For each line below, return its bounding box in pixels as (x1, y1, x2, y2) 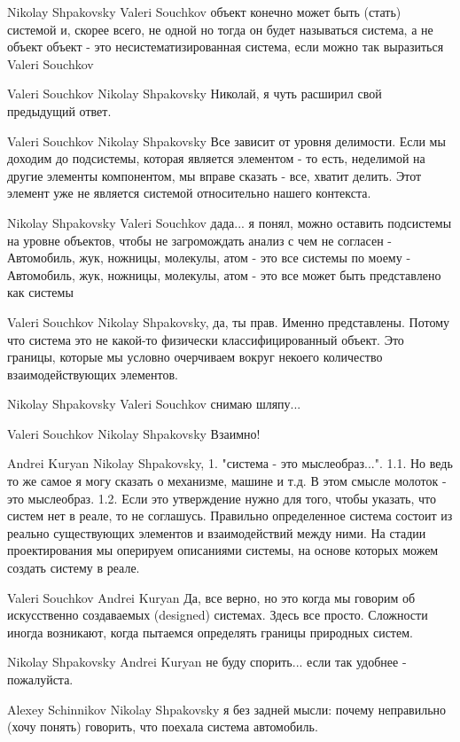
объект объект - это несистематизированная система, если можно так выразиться (7, 37, 444, 56)
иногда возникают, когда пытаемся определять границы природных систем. (7, 622, 413, 641)
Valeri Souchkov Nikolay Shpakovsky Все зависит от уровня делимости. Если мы (7, 131, 446, 150)
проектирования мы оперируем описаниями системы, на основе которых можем (7, 541, 439, 559)
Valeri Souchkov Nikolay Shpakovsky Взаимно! (7, 424, 261, 442)
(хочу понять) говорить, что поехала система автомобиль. (7, 717, 318, 736)
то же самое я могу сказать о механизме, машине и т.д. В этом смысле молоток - (7, 472, 447, 490)
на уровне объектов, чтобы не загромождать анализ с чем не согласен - (7, 230, 392, 249)
